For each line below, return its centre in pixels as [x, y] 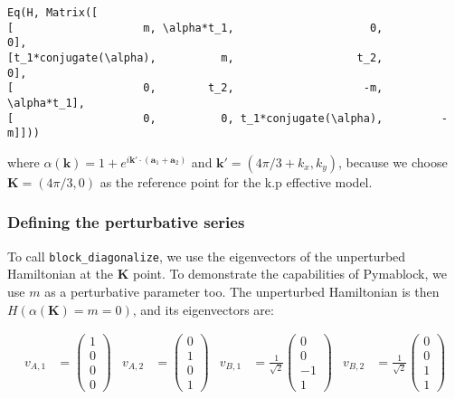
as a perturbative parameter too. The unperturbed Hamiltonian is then [242, 291]
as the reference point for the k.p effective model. [236, 181]
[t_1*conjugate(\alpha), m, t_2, [195, 57]
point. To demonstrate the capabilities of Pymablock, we [290, 274]
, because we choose [393, 161]
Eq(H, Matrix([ [53, 13]
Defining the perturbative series [126, 222]
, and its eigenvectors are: [203, 309]
